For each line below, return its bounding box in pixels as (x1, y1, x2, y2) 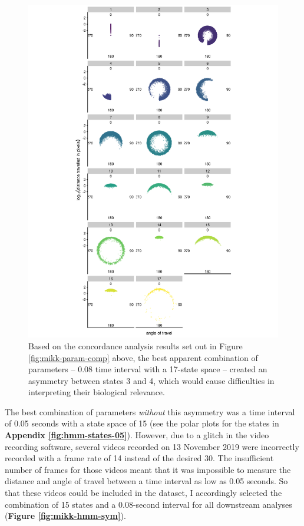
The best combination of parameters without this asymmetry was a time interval (5, 405, 295, 418)
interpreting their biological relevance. (28, 386, 165, 398)
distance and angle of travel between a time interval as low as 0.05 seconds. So (5, 475, 288, 487)
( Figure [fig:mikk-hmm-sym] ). (5, 510, 126, 522)
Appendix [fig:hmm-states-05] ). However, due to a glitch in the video (5, 429, 269, 441)
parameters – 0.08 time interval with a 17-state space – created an (28, 363, 267, 375)
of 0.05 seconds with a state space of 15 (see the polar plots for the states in (5, 417, 279, 429)
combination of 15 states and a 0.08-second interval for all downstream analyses (5, 498, 292, 510)
